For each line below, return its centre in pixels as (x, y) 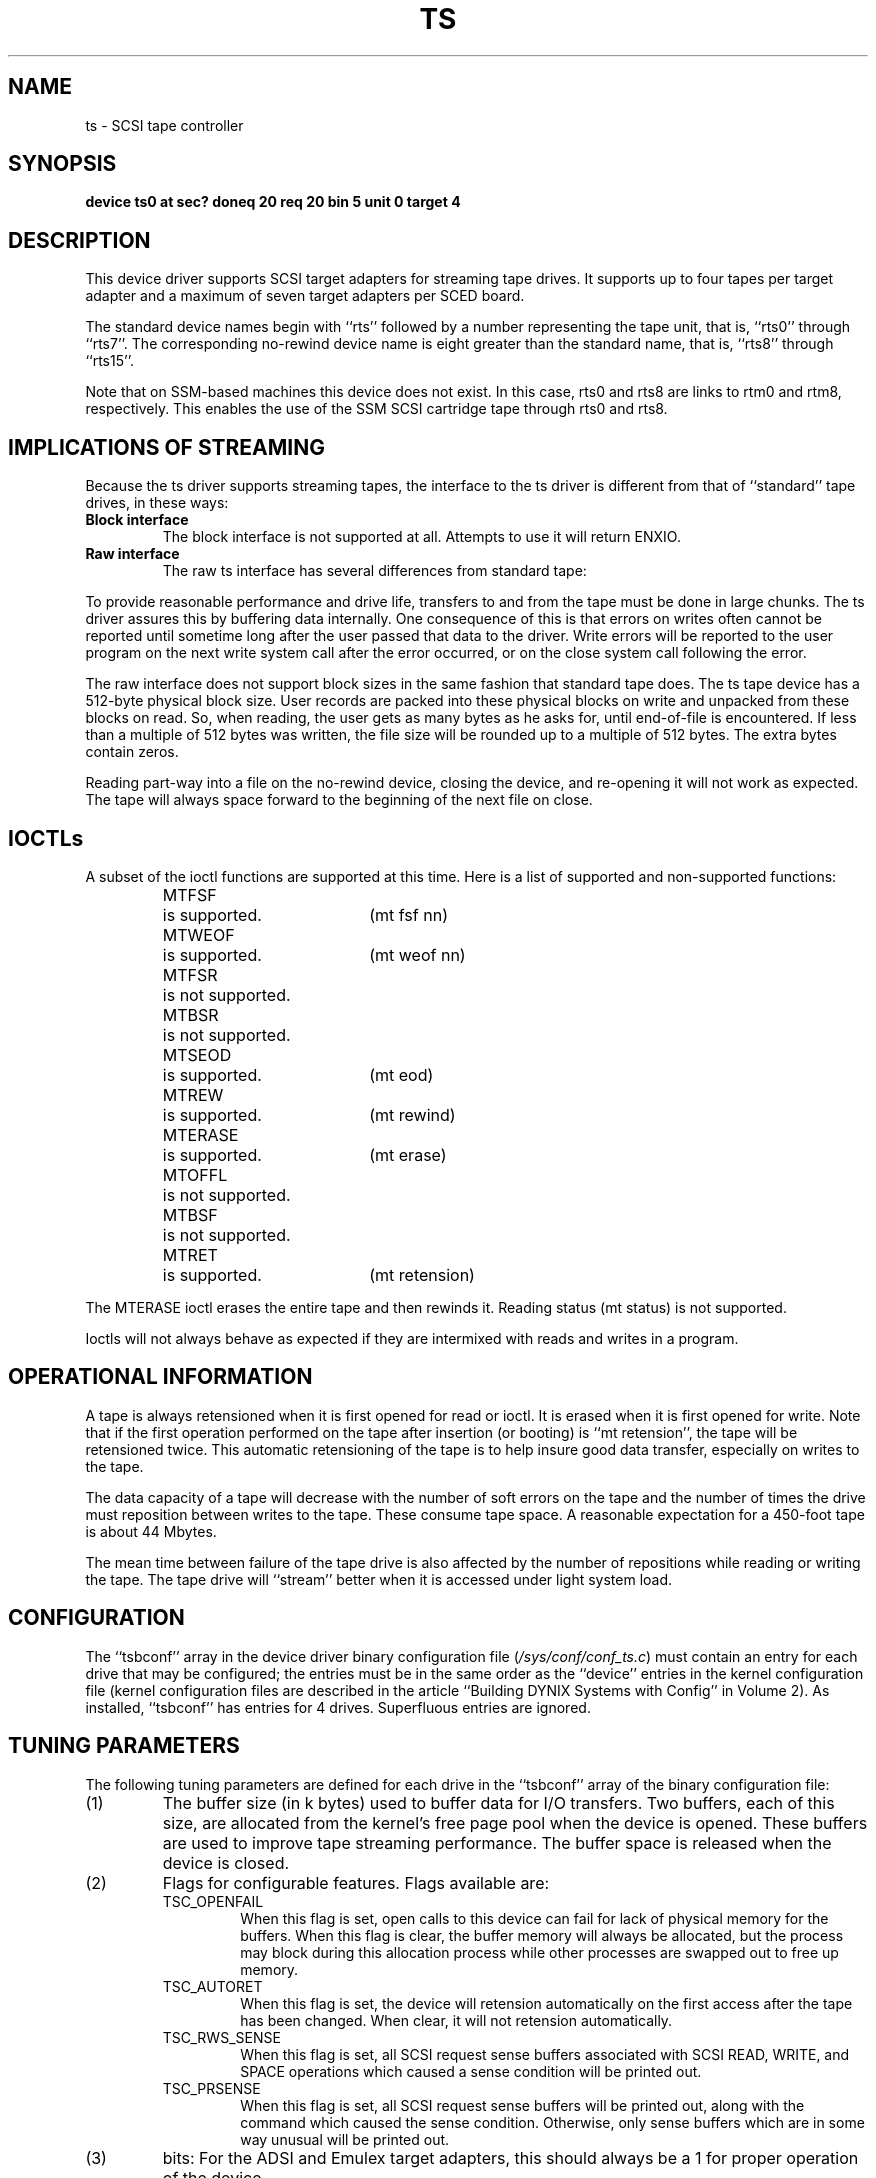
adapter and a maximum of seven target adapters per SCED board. (305, 296)
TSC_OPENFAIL (213, 1901)
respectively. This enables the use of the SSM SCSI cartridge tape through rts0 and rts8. (376, 409)
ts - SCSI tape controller (164, 125)
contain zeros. (132, 752)
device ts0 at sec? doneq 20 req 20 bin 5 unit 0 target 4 (273, 202)
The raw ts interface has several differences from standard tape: (374, 571)
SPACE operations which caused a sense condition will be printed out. (471, 2071)
